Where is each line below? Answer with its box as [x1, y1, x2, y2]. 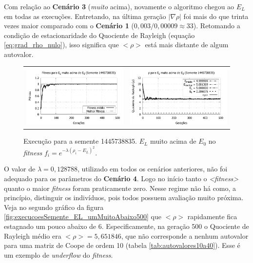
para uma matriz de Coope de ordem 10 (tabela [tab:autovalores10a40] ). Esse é [4, 240, 240, 250]
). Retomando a [193, 20, 240, 31]
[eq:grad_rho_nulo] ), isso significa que [4, 39, 119, 50]
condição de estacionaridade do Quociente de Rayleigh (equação [4, 30, 195, 40]
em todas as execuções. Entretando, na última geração [4, 11, 166, 21]
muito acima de [150, 136, 196, 146]
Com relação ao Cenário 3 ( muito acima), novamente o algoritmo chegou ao [4, 1, 234, 11]
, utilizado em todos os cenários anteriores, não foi [77, 164, 228, 174]
